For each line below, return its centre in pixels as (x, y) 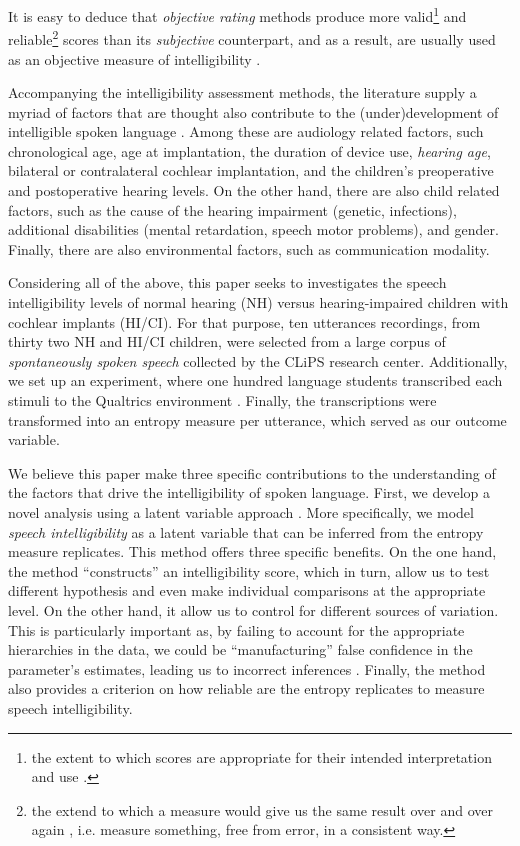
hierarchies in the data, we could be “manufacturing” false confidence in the (240, 649)
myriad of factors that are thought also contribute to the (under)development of (253, 111)
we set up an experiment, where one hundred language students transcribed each (255, 380)
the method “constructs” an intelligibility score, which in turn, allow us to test (249, 570)
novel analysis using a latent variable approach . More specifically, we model (241, 511)
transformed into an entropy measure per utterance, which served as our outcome (257, 419)
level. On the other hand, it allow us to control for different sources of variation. (253, 609)
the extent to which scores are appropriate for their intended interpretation (261, 756)
